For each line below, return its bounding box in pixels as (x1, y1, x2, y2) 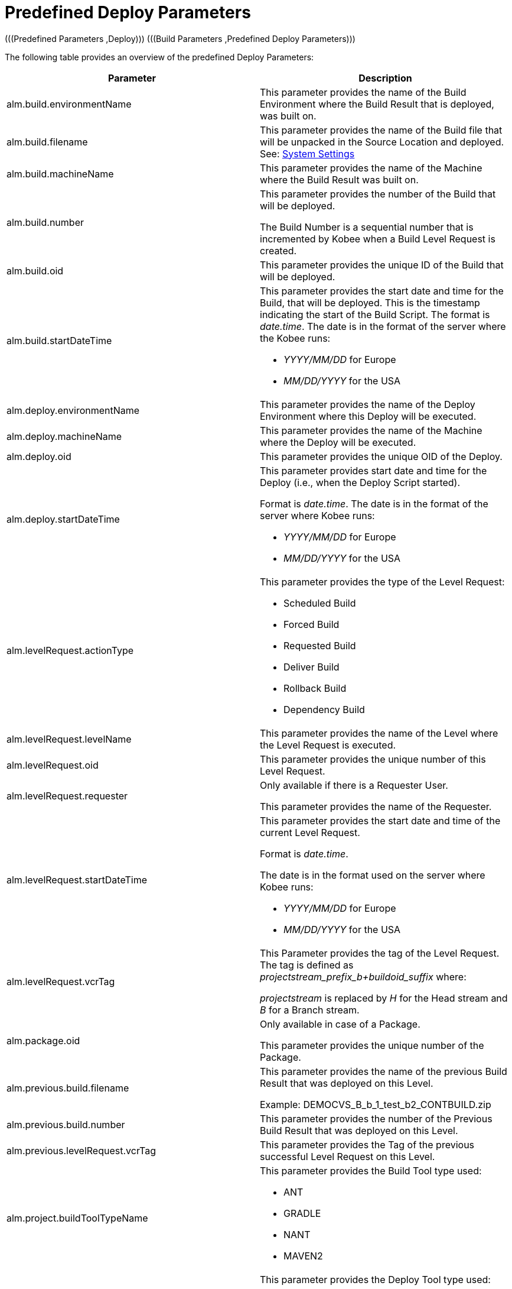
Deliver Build (283, 660, 340, 673)
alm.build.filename (6, 135, 88, 148)
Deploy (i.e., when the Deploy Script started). (260, 476, 461, 488)
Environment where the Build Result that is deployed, (260, 98, 494, 110)
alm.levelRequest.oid (6, 759, 99, 771)
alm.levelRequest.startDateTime (6, 873, 148, 886)
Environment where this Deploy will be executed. (260, 410, 477, 422)
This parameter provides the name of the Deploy (260, 398, 475, 410)
